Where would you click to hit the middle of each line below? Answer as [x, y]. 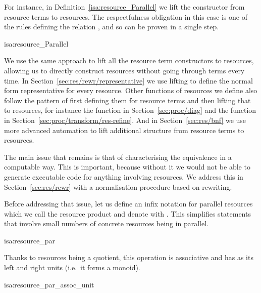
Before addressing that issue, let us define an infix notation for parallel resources [128, 204]
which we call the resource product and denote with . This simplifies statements [127, 213]
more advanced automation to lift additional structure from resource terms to [124, 130]
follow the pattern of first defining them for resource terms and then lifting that [127, 100]
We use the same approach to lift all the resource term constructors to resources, [129, 60]
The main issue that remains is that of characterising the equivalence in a [118, 157]
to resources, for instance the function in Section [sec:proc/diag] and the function [130, 110]
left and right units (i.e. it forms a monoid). [72, 267]
